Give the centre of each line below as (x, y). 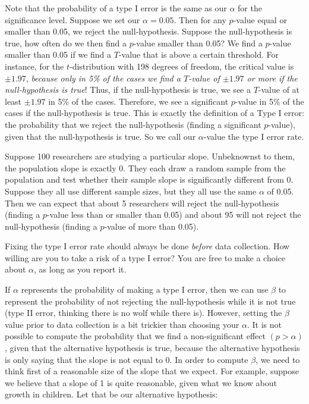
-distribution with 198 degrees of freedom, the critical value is (182, 66)
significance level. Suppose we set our (72, 19)
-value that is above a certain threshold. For (199, 54)
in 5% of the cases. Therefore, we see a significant (138, 101)
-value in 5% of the (269, 101)
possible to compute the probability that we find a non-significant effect (135, 336)
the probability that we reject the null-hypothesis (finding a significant (133, 124)
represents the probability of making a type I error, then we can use (145, 289)
